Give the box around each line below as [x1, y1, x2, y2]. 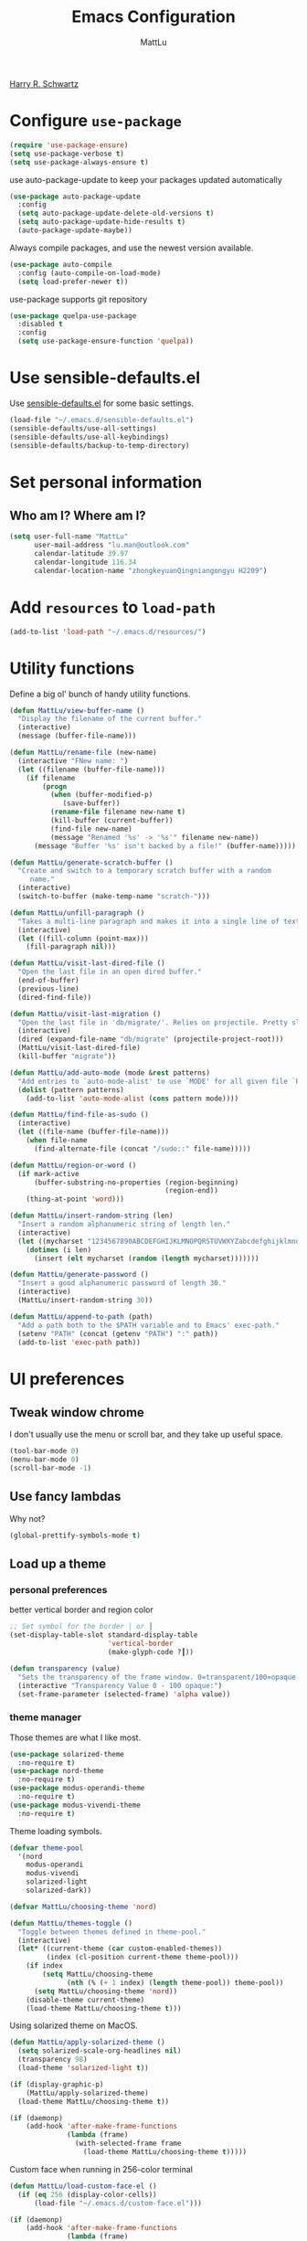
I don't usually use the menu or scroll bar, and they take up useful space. [9, 1429, 283, 1440]
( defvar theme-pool [9, 1843, 84, 1853]
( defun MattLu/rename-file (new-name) [9, 748, 157, 758]
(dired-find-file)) [17, 993, 92, 1002]
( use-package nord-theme [9, 1767, 104, 1776]
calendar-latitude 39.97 [33, 549, 129, 558]
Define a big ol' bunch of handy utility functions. [9, 688, 191, 699]
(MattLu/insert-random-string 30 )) [17, 1296, 153, 1305]
